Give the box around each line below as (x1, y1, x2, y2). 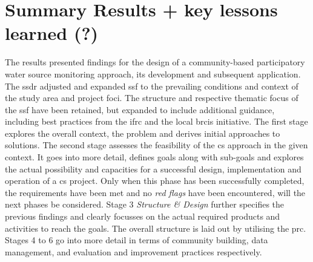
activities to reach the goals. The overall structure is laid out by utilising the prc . (5, 221, 306, 234)
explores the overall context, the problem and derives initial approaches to (5, 126, 280, 139)
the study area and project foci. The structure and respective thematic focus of (5, 91, 298, 104)
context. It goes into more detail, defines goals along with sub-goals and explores (5, 151, 304, 163)
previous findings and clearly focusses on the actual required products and (5, 210, 280, 223)
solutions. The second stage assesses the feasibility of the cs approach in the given (5, 139, 308, 151)
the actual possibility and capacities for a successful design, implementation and (5, 162, 301, 175)
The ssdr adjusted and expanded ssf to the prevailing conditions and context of (5, 79, 298, 92)
